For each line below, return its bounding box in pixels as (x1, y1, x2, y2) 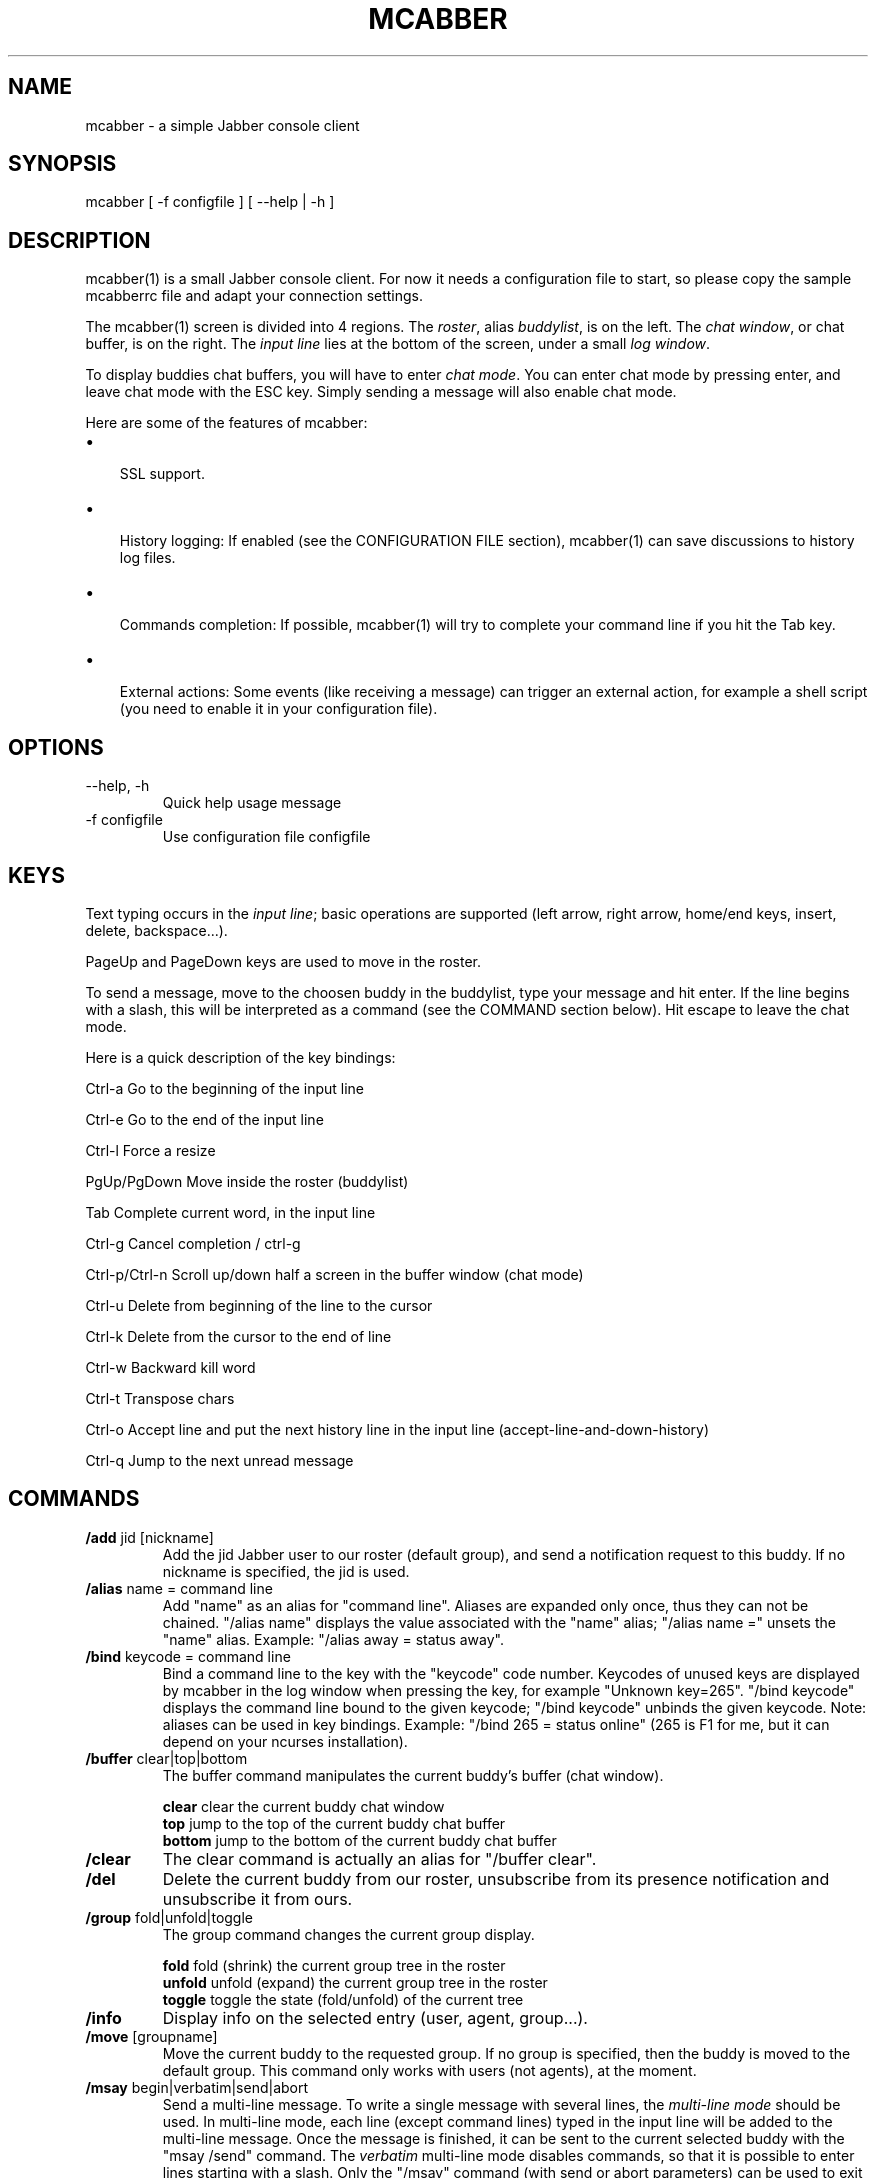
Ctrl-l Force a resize (85, 1141, 216, 1159)
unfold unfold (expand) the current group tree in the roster (162, 1973, 548, 1991)
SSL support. (119, 465, 205, 483)
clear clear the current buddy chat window (162, 1797, 445, 1815)
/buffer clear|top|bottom (85, 1749, 248, 1767)
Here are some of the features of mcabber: (85, 414, 368, 432)
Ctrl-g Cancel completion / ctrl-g (85, 1234, 301, 1252)
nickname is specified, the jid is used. (162, 1562, 410, 1580)
